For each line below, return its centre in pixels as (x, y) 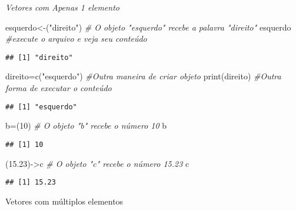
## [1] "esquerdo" (41, 107)
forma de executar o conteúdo (59, 88)
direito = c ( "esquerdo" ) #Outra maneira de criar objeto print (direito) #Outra (143, 76)
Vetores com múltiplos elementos (64, 201)
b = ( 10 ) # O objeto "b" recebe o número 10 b (86, 125)
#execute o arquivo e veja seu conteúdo (76, 38)
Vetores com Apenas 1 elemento (62, 7)
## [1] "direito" (39, 57)
